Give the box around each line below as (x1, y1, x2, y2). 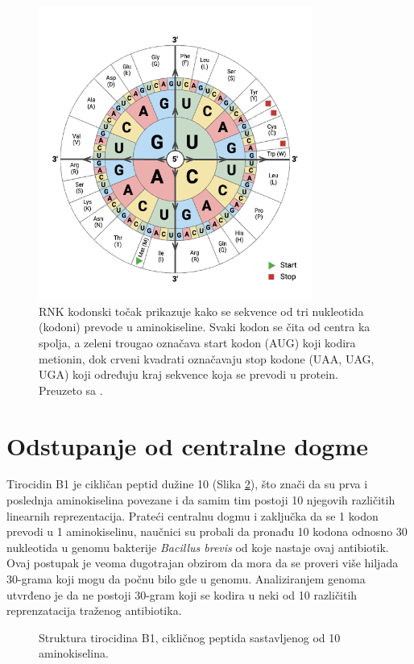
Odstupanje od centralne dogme (6, 429, 369, 462)
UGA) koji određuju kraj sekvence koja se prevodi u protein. (39, 366, 338, 383)
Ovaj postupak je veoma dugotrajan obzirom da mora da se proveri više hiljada (6, 554, 399, 571)
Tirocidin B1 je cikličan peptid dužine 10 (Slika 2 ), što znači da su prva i (6, 475, 368, 492)
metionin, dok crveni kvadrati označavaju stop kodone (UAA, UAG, (39, 350, 375, 367)
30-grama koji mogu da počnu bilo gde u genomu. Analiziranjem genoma (6, 571, 366, 587)
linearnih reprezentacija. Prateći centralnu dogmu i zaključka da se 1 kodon (6, 507, 379, 524)
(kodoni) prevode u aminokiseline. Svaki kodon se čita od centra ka (39, 318, 371, 335)
